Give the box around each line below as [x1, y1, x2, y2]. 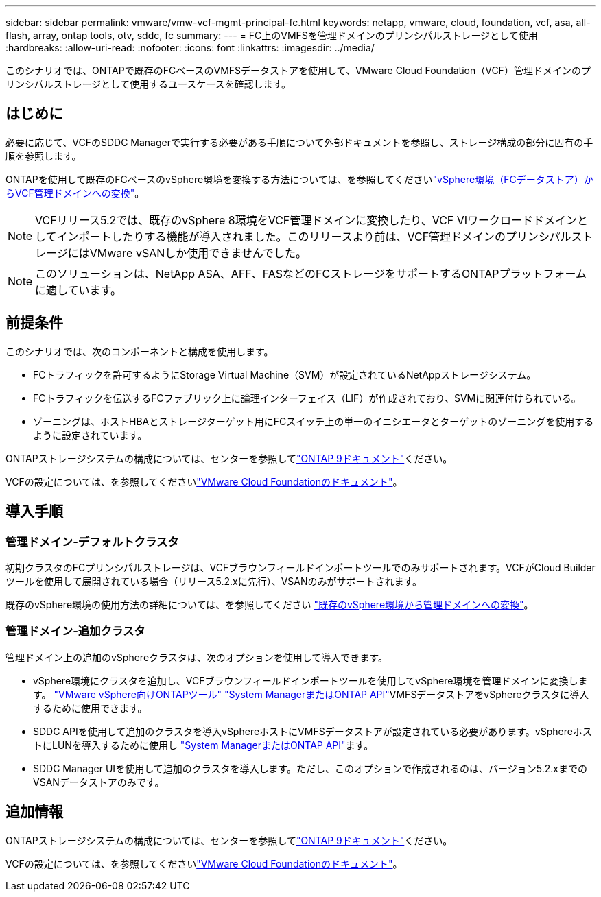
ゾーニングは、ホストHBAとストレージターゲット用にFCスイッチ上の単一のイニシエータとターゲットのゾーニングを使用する [33, 415, 594, 427]
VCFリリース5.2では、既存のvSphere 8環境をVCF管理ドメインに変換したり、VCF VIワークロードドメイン [35, 213, 578, 227]
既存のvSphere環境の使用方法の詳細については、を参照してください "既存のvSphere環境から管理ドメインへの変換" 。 [5, 598, 534, 610]
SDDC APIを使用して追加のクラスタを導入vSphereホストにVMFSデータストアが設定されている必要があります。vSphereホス [33, 725, 592, 737]
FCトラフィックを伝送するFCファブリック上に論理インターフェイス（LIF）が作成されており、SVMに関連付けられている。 [33, 392, 581, 404]
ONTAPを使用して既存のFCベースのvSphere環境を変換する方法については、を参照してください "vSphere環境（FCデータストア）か [5, 173, 593, 185]
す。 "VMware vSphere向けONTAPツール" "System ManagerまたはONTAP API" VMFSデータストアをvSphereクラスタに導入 [33, 688, 589, 700]
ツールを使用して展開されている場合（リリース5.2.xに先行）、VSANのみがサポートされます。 [5, 575, 423, 587]
